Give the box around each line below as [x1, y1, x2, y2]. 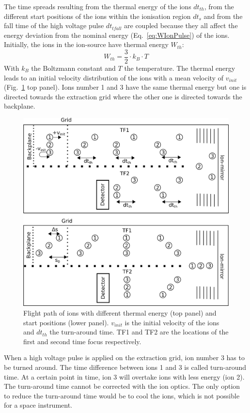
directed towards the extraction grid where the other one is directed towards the [4, 91, 242, 101]
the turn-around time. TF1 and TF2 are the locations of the [49, 327, 229, 337]
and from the [203, 11, 243, 21]
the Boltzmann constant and [31, 63, 116, 73]
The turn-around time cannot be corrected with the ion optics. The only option [4, 381, 240, 391]
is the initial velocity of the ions [125, 317, 219, 327]
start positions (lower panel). [23, 317, 109, 327]
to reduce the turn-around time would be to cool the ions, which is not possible [4, 390, 240, 400]
